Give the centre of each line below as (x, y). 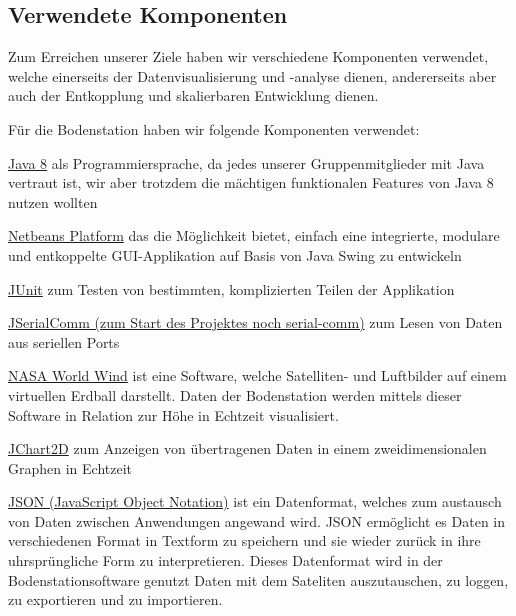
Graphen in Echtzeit (70, 467)
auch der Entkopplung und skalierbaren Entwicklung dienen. (193, 95)
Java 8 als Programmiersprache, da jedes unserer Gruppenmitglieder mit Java (246, 162)
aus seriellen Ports (64, 341)
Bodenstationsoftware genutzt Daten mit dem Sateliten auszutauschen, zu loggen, (258, 579)
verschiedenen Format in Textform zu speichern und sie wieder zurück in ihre (244, 540)
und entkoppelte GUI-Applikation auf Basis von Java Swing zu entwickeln (235, 254)
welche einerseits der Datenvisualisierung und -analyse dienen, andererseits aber (252, 75)
